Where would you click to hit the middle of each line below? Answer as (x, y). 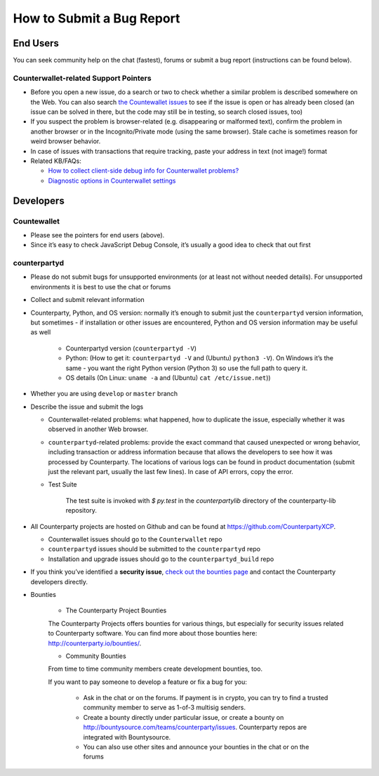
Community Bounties (96, 656)
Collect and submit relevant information (88, 300)
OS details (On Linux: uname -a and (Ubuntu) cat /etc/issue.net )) (168, 377)
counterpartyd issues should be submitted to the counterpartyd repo (154, 549)
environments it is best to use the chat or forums (101, 287)
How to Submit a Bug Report (97, 18)
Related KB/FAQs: (56, 161)
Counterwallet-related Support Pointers (82, 78)
